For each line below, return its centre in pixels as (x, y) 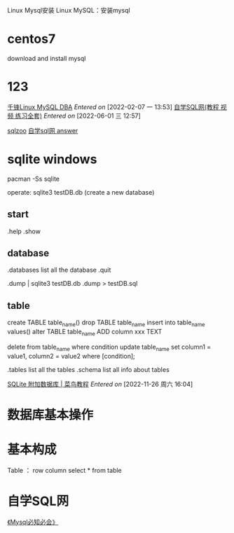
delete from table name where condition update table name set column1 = (109, 347)
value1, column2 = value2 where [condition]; (71, 356)
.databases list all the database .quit (59, 270)
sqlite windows (52, 159)
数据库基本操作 (50, 415)
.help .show (24, 231)
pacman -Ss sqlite (33, 179)
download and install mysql (47, 58)
